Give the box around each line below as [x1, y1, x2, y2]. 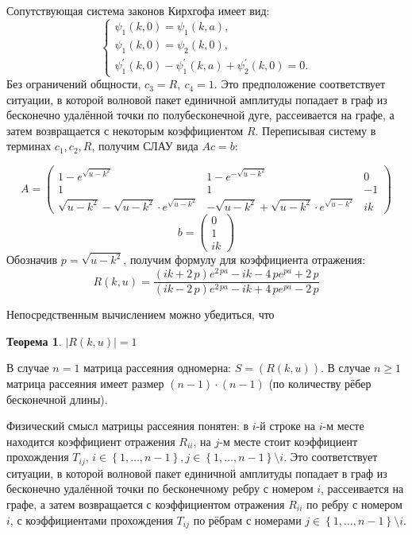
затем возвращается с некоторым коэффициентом [6, 122, 244, 138]
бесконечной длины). [6, 390, 108, 407]
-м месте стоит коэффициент [219, 432, 358, 449]
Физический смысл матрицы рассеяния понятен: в [6, 417, 249, 434]
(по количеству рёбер [268, 374, 372, 391]
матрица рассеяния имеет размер [6, 374, 164, 391]
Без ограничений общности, [6, 76, 141, 92]
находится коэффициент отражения [6, 432, 175, 449]
